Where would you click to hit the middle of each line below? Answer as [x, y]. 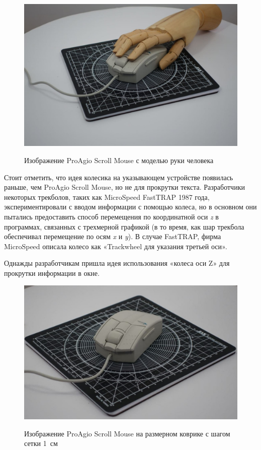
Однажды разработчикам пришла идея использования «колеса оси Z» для [117, 263]
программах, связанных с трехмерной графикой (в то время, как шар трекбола [124, 226]
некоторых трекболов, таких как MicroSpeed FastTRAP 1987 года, [107, 197]
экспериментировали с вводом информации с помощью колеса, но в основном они [130, 207]
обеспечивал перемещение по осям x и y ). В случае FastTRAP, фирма [113, 236]
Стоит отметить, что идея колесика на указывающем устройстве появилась [119, 177]
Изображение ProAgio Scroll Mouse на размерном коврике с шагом [127, 433]
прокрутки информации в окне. [52, 273]
